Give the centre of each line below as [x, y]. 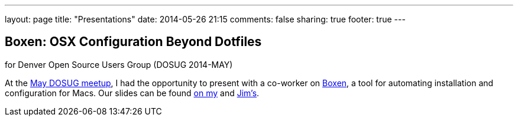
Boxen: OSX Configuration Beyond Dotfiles [133, 42]
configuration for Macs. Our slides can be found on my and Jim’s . [132, 93]
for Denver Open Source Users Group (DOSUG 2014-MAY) [119, 64]
